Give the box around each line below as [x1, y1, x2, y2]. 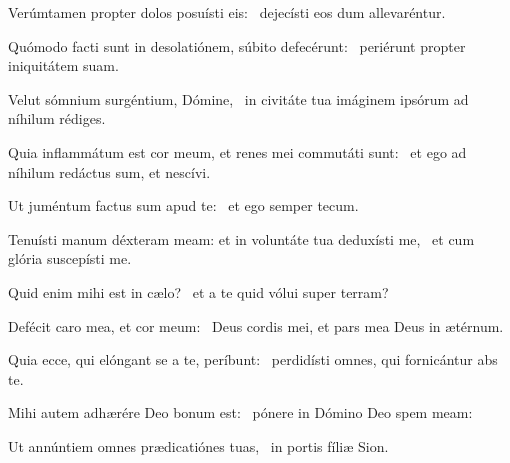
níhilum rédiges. [8, 108, 106, 129]
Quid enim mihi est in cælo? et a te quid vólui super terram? [8, 281, 389, 302]
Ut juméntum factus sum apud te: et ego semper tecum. [8, 195, 359, 216]
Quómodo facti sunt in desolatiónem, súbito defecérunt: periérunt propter [8, 35, 466, 56]
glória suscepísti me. [8, 248, 132, 269]
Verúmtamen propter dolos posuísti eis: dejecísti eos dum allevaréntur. [8, 2, 446, 22]
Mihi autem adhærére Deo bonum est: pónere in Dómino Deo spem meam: [8, 402, 473, 423]
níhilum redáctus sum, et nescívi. [8, 161, 211, 182]
